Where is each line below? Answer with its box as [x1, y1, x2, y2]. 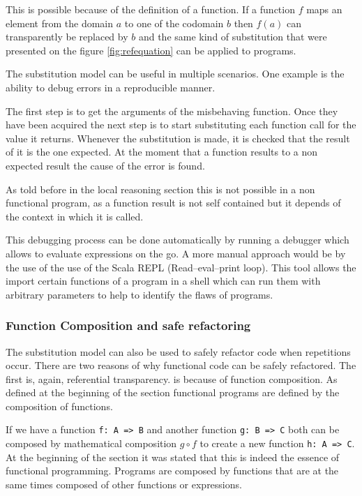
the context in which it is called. [6, 209, 144, 223]
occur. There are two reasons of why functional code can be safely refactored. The [6, 358, 356, 373]
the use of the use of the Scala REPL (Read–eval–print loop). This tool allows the [6, 260, 356, 274]
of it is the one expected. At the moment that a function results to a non [6, 144, 318, 159]
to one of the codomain [124, 15, 224, 30]
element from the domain [6, 15, 114, 30]
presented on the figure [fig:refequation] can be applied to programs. [6, 43, 296, 57]
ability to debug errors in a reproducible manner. [6, 80, 216, 94]
